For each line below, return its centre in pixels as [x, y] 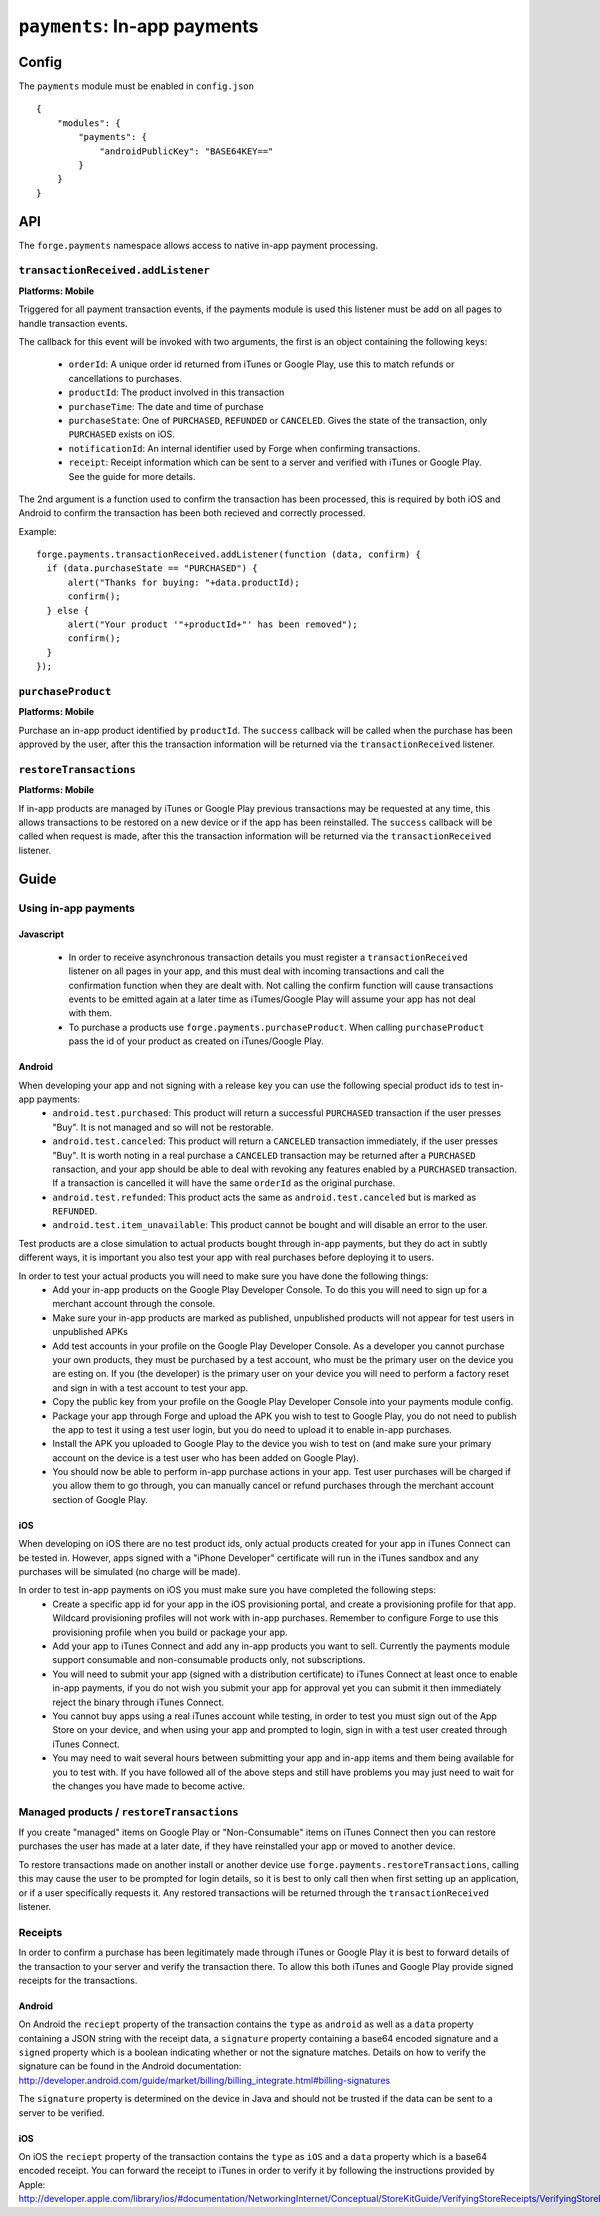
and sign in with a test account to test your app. [150, 1387]
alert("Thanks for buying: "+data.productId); [183, 582]
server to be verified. [61, 2112]
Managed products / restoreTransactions [128, 1812]
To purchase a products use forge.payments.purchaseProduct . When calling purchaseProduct [276, 1027]
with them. [90, 1013]
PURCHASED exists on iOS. [121, 434]
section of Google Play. [100, 1499]
